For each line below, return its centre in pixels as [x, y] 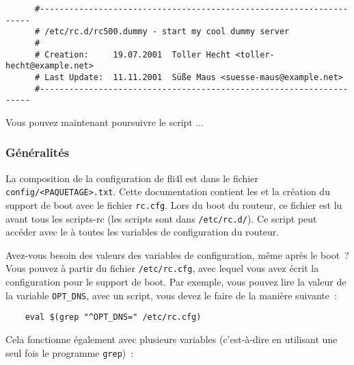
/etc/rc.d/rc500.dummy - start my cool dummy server [167, 32]
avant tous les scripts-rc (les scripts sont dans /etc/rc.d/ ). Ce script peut [161, 218]
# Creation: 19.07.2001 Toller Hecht [133, 54]
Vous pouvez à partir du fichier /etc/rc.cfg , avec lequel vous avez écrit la [162, 268]
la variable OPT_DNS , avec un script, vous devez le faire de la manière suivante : [171, 295]
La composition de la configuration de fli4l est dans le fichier [132, 178]
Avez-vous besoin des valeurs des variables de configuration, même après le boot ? [177, 254]
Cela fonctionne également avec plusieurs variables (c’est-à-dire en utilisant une [172, 339]
